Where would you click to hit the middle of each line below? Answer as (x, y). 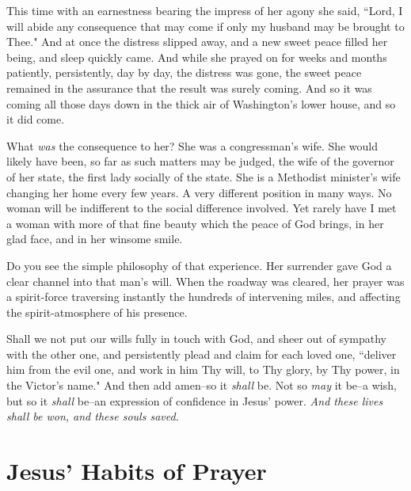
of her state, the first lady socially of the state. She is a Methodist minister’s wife (204, 176)
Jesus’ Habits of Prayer (137, 471)
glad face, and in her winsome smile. (95, 239)
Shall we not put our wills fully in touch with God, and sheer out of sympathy (196, 339)
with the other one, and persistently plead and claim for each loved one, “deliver (202, 354)
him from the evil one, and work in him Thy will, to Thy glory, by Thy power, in (203, 369)
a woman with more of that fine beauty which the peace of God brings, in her (195, 223)
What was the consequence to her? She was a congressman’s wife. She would (192, 145)
